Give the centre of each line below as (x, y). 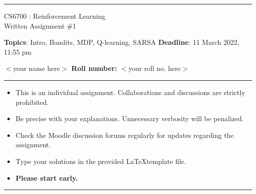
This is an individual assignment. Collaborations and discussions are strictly (130, 92)
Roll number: (94, 68)
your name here (36, 68)
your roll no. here (155, 68)
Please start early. (47, 178)
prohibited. (32, 102)
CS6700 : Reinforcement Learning (55, 16)
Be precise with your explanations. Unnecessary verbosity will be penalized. (129, 118)
